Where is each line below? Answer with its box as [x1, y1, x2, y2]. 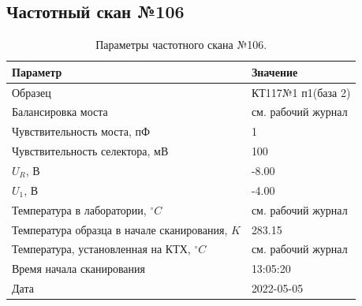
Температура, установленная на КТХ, [12, 241, 191, 257]
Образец [12, 84, 51, 100]
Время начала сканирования [12, 260, 145, 277]
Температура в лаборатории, [12, 201, 147, 218]
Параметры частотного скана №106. [95, 36, 267, 53]
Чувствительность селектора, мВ [12, 143, 169, 159]
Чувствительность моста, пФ [12, 123, 151, 140]
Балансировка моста [12, 103, 108, 120]
